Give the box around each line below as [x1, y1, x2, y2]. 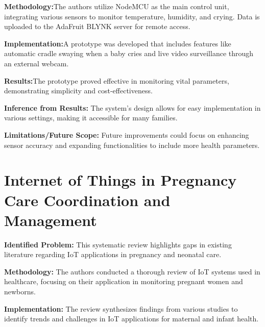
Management [4, 209, 97, 230]
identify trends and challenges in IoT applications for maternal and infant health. [4, 313, 259, 324]
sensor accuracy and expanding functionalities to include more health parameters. [4, 139, 260, 150]
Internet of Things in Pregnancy [4, 169, 237, 190]
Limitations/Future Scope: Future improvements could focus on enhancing [4, 129, 249, 140]
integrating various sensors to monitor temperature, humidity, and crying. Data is [4, 11, 260, 21]
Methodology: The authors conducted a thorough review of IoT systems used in [4, 266, 260, 276]
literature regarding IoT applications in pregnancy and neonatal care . [4, 249, 222, 260]
